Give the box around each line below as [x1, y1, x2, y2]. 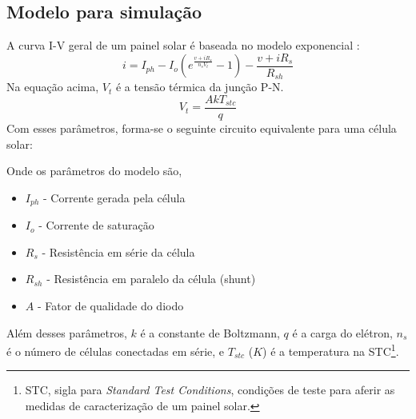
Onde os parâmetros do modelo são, [6, 162, 182, 179]
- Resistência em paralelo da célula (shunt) [46, 270, 256, 287]
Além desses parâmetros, [6, 324, 127, 341]
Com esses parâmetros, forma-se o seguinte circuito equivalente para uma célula [6, 119, 397, 136]
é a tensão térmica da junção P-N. [115, 78, 284, 95]
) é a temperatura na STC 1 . [262, 341, 399, 359]
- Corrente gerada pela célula [43, 189, 186, 206]
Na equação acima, [6, 78, 99, 95]
